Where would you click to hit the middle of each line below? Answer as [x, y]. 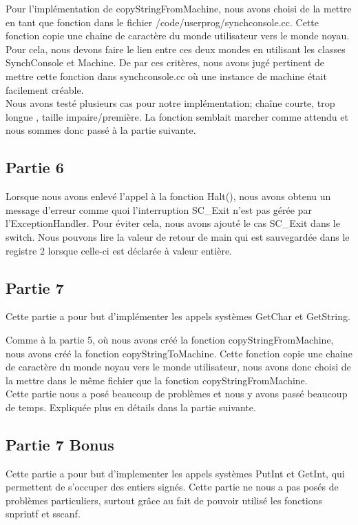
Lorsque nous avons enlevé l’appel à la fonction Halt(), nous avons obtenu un [168, 196]
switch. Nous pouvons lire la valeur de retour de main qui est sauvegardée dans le [178, 236]
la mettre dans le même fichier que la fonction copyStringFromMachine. [157, 380]
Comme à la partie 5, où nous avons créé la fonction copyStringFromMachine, [170, 339]
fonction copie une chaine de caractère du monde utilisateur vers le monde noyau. [178, 36]
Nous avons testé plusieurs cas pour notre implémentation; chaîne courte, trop [170, 103]
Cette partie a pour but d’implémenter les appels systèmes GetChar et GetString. [178, 316]
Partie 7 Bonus [60, 444]
